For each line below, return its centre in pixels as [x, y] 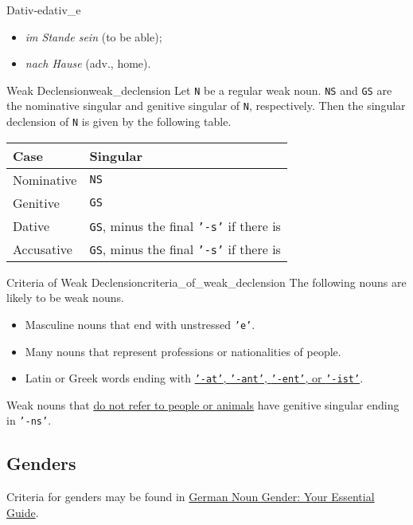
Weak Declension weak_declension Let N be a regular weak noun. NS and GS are [199, 90]
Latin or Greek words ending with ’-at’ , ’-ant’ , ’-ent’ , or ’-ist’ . [194, 378]
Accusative [43, 249]
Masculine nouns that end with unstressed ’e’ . [140, 324]
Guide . [23, 512]
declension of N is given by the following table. [119, 121]
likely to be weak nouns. [65, 298]
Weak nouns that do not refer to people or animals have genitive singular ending [203, 404]
